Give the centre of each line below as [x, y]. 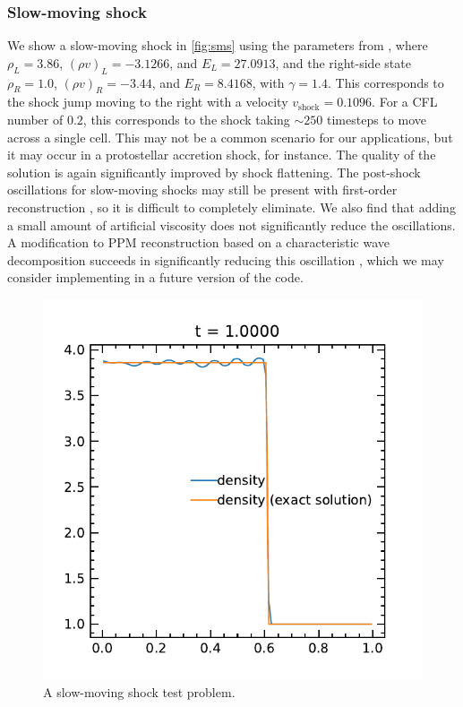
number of [35, 119]
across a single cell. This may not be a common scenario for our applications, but [230, 137]
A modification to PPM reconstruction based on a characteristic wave [198, 242]
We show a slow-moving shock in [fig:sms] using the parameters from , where [218, 45]
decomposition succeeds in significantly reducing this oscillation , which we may [226, 259]
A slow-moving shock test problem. [139, 691]
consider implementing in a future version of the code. [155, 277]
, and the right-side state [343, 62]
